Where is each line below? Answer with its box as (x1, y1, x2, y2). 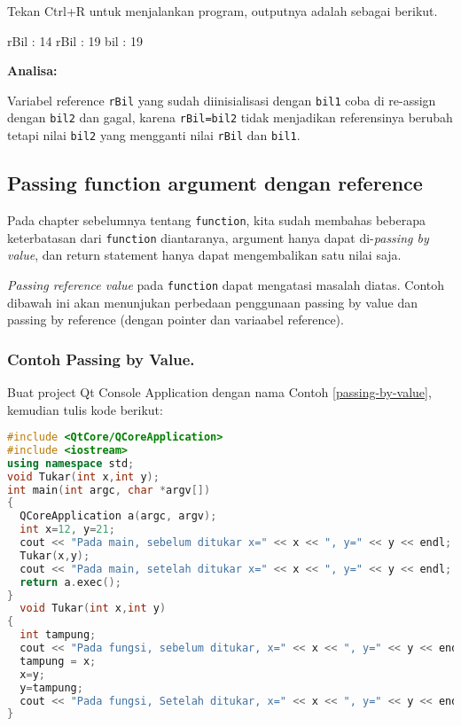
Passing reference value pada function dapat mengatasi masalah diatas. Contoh (7, 275, 445, 293)
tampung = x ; (20, 654, 97, 667)
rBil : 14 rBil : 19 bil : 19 (7, 31, 143, 50)
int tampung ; (20, 628, 97, 642)
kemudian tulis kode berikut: (7, 400, 163, 418)
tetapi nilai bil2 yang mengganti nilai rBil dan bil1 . (7, 126, 301, 144)
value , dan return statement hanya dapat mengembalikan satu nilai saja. (7, 246, 402, 264)
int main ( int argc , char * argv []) (7, 483, 211, 496)
